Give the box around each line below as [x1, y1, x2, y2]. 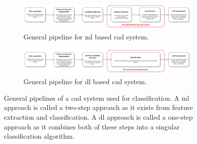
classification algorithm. [4, 131, 75, 141]
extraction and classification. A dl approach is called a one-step [4, 112, 193, 122]
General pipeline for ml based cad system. [23, 32, 149, 42]
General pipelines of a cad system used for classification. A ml [4, 92, 189, 103]
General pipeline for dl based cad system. [23, 76, 147, 87]
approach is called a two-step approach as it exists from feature [4, 102, 193, 112]
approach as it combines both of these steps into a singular [4, 121, 180, 131]
